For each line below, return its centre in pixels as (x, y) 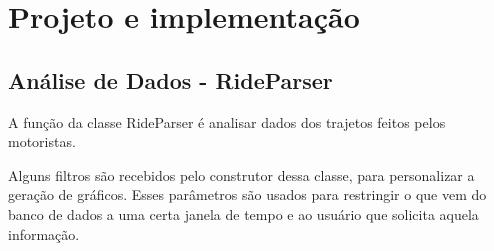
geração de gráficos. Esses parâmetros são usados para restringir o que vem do (247, 194)
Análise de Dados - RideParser (170, 79)
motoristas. (42, 141)
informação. (44, 233)
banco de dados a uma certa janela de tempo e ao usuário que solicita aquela (243, 213)
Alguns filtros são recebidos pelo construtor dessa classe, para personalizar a (241, 174)
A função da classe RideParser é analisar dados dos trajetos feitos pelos (227, 121)
